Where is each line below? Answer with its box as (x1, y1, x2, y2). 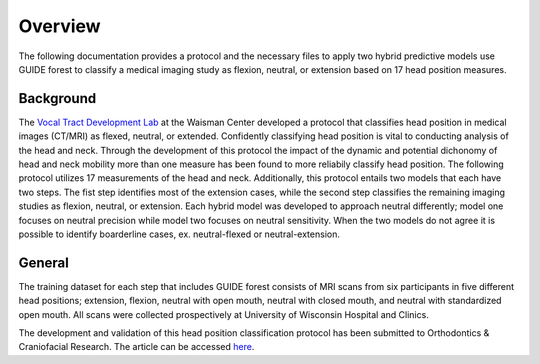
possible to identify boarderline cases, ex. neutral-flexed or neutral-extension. (18, 228, 340, 240)
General (18, 254, 70, 271)
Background (18, 90, 97, 107)
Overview (18, 15, 101, 37)
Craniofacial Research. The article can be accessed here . (18, 341, 255, 353)
